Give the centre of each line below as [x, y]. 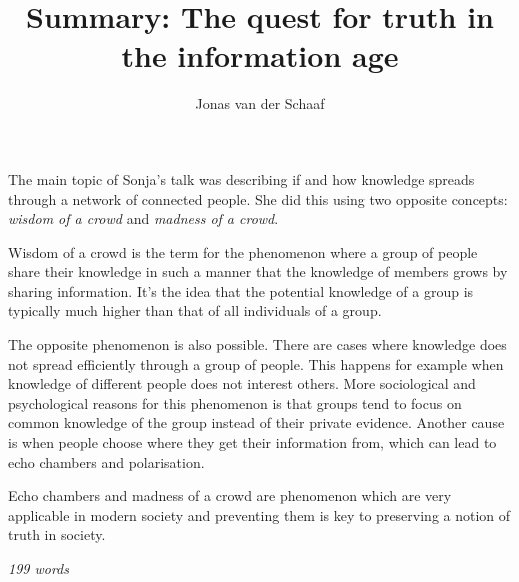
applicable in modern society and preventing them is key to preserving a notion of [259, 514]
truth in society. [57, 534]
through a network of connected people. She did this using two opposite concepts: [258, 198]
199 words [38, 568]
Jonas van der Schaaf [260, 103]
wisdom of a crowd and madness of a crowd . [143, 218]
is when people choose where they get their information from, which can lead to [252, 442]
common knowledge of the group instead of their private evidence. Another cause [256, 422]
